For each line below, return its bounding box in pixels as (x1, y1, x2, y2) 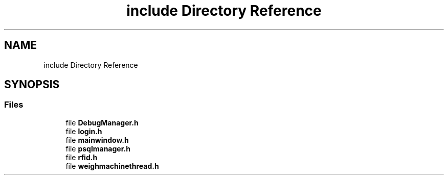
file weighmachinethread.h (65, 161, 159, 170)
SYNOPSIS (4, 78, 60, 91)
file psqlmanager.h (65, 144, 130, 153)
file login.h (65, 126, 102, 136)
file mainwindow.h (65, 135, 129, 144)
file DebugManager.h (65, 118, 139, 127)
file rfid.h (65, 152, 98, 162)
